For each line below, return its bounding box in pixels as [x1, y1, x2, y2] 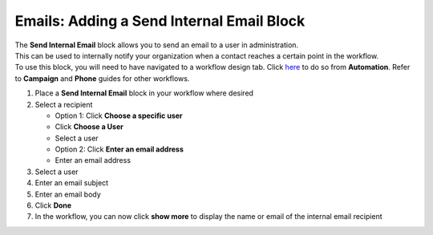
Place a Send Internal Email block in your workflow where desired [34, 88, 254, 98]
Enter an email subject [34, 178, 108, 188]
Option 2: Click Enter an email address [55, 144, 184, 154]
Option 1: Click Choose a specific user [55, 111, 184, 120]
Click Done [34, 201, 72, 210]
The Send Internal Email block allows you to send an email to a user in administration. [14, 40, 299, 50]
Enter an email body [34, 189, 102, 199]
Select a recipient [34, 99, 93, 109]
